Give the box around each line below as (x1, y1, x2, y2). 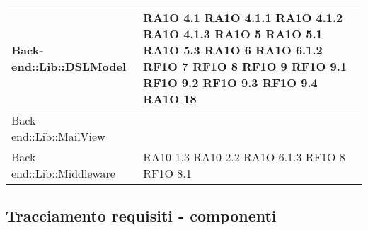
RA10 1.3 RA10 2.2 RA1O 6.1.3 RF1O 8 (143, 149, 345, 165)
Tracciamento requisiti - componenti (6, 205, 277, 226)
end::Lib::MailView (11, 128, 105, 144)
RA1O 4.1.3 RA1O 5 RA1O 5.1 (143, 25, 323, 42)
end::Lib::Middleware (11, 165, 115, 181)
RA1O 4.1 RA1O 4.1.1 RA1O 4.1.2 (143, 9, 343, 25)
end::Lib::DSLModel (11, 58, 127, 74)
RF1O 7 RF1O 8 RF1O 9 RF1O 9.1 (143, 58, 347, 74)
